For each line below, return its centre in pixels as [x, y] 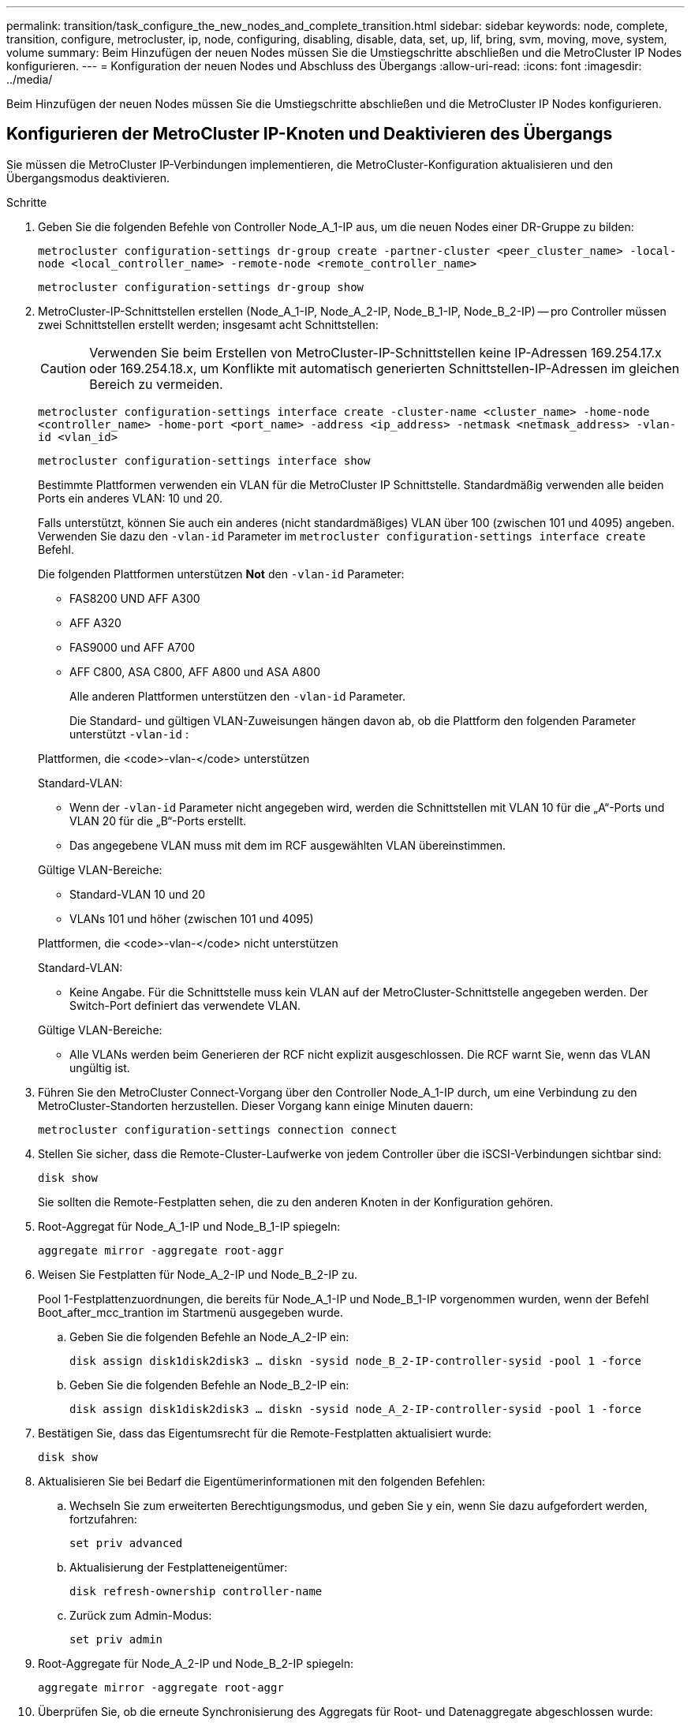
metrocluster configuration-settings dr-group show [201, 287]
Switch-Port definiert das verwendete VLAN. [185, 1005]
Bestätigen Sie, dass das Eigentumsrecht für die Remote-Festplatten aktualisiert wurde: [265, 1433]
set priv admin [116, 1639]
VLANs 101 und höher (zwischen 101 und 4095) [192, 918]
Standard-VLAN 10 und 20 [138, 894]
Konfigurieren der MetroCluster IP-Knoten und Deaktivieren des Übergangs [310, 134]
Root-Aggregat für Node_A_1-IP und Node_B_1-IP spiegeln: [189, 1226]
